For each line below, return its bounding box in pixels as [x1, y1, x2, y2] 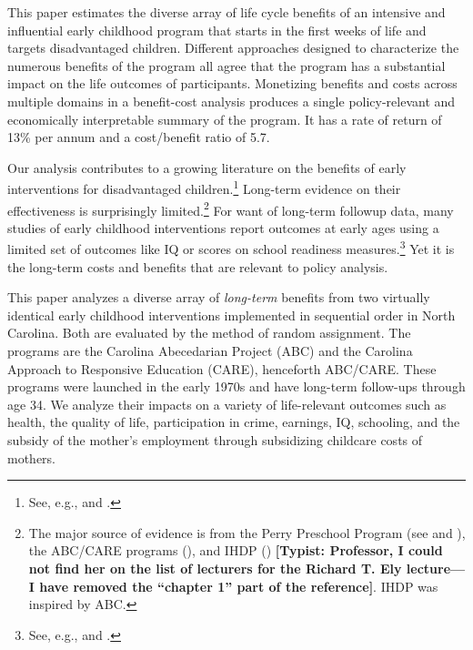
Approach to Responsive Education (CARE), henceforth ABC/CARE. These [7, 359, 437, 378]
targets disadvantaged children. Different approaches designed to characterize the [7, 38, 459, 57]
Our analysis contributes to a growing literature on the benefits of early [7, 157, 407, 177]
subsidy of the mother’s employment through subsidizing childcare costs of [7, 431, 423, 450]
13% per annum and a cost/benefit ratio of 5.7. [7, 127, 270, 147]
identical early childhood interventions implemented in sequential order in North [7, 305, 456, 324]
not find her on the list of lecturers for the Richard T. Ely [28, 559, 402, 577]
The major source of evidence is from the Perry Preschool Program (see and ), [28, 523, 466, 542]
